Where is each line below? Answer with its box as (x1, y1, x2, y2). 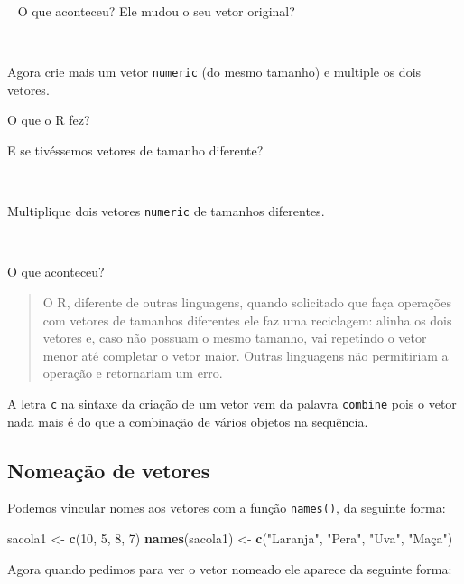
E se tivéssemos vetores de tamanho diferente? (7, 141, 264, 160)
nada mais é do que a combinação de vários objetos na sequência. (7, 411, 368, 430)
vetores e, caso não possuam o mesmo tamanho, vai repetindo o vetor (42, 328, 427, 347)
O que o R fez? (7, 110, 90, 129)
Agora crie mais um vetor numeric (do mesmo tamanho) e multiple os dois (7, 62, 422, 81)
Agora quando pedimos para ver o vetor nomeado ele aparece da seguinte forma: (7, 559, 452, 578)
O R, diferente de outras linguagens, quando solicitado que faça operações (42, 293, 451, 312)
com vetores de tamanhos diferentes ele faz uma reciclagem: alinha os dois (42, 310, 452, 329)
